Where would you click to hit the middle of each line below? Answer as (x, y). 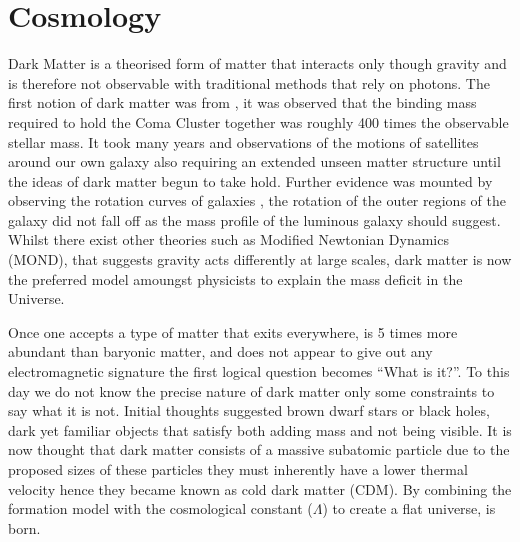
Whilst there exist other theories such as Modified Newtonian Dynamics (228, 239)
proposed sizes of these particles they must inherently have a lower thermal (238, 469)
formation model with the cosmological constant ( (160, 508)
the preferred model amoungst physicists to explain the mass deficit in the (235, 278)
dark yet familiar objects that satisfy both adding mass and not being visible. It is (260, 429)
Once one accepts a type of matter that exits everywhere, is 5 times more (233, 331)
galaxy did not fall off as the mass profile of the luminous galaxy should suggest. (254, 219)
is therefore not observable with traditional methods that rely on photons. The (249, 82)
